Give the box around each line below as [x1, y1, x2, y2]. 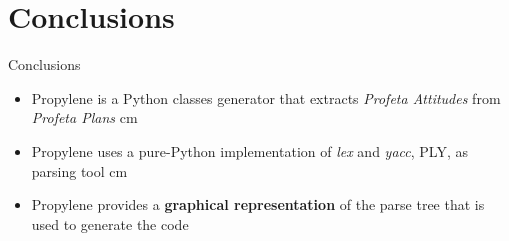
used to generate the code [31, 213, 189, 234]
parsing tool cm [31, 160, 128, 181]
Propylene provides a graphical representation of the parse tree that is [31, 194, 485, 215]
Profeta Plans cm [31, 107, 138, 128]
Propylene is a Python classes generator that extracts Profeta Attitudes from [31, 87, 501, 108]
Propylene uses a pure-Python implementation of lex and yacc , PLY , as [31, 140, 468, 161]
